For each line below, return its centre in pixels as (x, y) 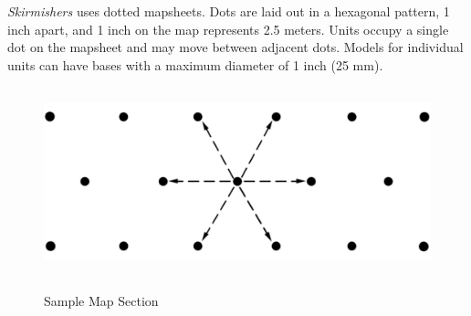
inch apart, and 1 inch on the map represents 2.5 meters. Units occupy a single (228, 29)
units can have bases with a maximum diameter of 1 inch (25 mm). (195, 64)
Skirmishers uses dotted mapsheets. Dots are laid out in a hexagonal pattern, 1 (229, 11)
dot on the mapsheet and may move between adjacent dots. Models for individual (235, 47)
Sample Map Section (101, 301)
